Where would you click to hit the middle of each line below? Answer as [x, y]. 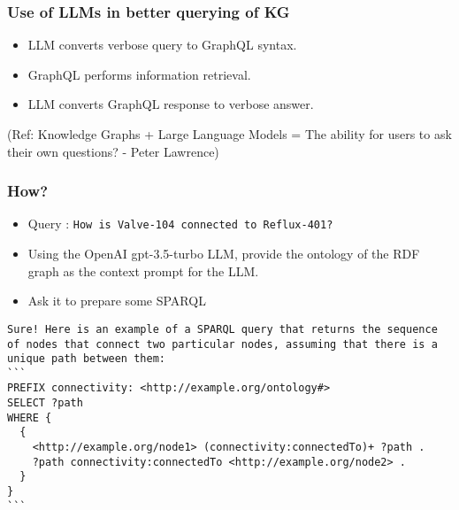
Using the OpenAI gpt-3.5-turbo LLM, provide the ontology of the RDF [224, 254]
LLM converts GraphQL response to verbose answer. [171, 104]
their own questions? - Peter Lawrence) [113, 151]
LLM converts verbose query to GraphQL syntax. [162, 45]
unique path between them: [86, 359]
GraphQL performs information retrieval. [139, 74]
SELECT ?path [45, 403]
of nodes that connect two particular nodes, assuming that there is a [222, 344]
